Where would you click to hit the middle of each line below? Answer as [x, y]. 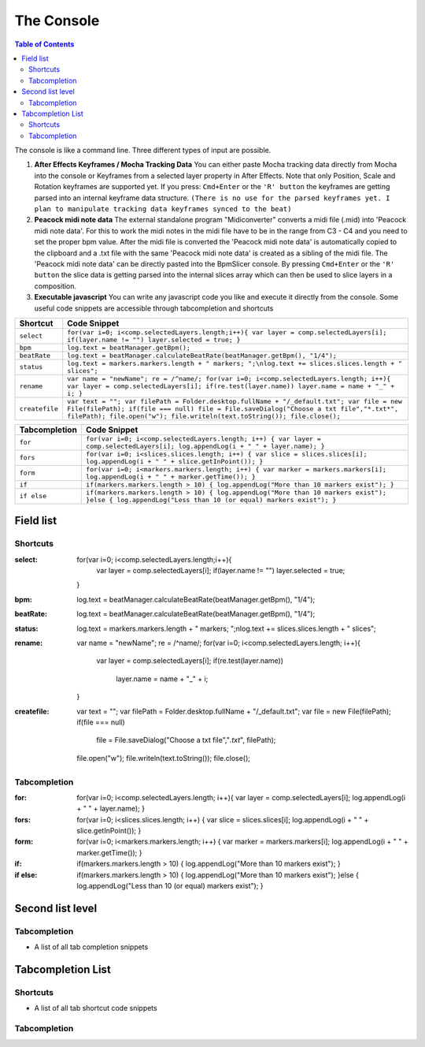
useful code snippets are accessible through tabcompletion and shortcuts [154, 308]
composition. [55, 286]
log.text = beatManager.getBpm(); [129, 347]
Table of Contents [44, 44]
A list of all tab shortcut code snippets [96, 1008]
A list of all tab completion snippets [91, 947]
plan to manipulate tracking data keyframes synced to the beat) [163, 209]
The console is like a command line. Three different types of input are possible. [143, 151]
